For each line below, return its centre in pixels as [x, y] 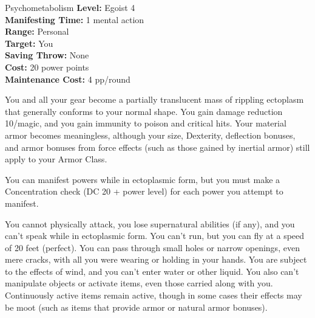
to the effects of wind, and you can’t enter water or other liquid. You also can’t [152, 271]
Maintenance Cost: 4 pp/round [68, 79]
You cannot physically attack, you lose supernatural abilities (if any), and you [150, 223]
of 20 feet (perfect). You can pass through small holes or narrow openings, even [152, 247]
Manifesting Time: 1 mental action [75, 19]
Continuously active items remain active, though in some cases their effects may [154, 295]
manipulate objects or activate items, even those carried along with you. [139, 283]
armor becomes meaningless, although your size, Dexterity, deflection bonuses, [150, 135]
